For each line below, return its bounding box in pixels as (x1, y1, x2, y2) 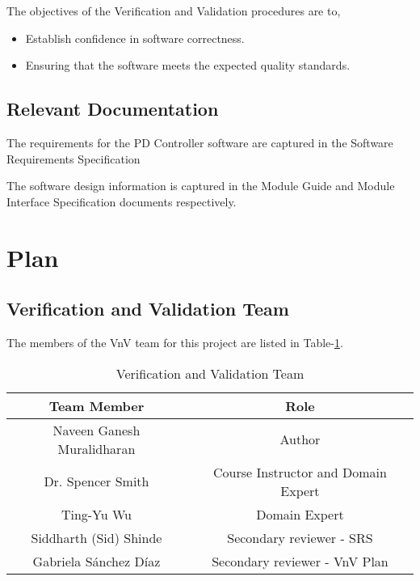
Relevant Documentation (6, 96, 219, 121)
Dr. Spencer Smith (44, 472, 149, 491)
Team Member (48, 396, 145, 415)
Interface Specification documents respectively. (6, 193, 237, 210)
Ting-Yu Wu (61, 504, 132, 524)
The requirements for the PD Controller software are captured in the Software (6, 134, 393, 151)
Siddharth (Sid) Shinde (31, 528, 162, 547)
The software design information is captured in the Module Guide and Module (6, 177, 395, 194)
